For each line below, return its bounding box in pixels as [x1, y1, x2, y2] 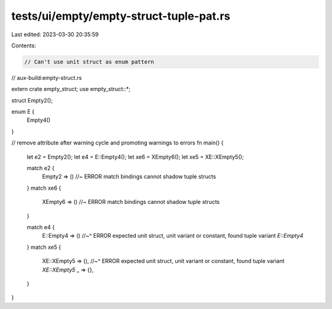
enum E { [11, 108, 35, 115]
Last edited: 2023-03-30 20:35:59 [11, 31, 99, 38]
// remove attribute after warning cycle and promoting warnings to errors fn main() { [11, 139, 224, 147]
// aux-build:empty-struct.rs [11, 74, 82, 81]
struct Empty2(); [11, 96, 53, 104]
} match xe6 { [26, 184, 61, 192]
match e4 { [26, 223, 55, 230]
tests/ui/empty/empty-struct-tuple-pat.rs [11, 9, 231, 23]
